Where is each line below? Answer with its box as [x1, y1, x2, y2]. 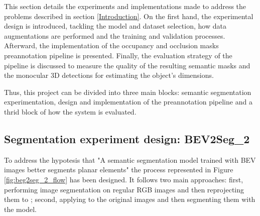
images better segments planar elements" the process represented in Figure [4, 164, 233, 175]
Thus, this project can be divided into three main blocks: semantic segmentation [4, 86, 251, 97]
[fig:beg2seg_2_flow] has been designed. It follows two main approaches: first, [4, 174, 243, 184]
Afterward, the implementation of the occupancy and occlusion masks [4, 40, 219, 51]
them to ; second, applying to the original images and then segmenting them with [4, 194, 255, 204]
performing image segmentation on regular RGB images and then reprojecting [4, 184, 244, 194]
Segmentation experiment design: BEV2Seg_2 [4, 131, 250, 146]
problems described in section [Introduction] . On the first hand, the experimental [4, 11, 253, 21]
